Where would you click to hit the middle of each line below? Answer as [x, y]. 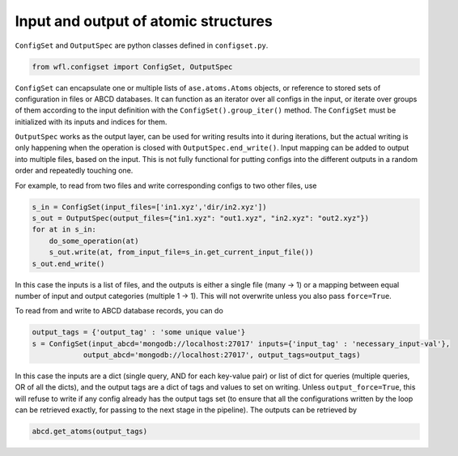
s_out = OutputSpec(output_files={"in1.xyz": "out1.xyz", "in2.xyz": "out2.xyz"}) [201, 218]
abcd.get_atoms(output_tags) [90, 432]
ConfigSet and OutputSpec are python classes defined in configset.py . [142, 45]
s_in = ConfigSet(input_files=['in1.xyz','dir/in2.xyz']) [149, 207]
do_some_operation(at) [94, 241]
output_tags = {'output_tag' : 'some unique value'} [139, 332]
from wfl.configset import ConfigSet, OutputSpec [132, 66]
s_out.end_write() [68, 264]
